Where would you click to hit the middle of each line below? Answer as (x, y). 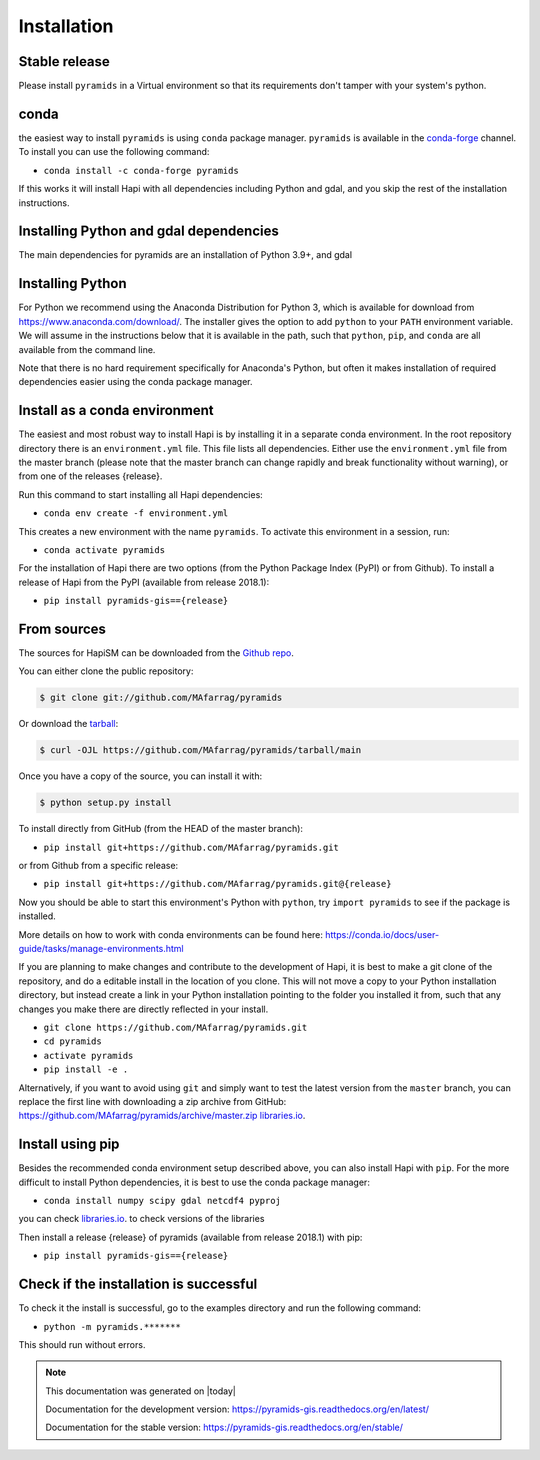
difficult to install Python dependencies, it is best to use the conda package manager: (194, 1182)
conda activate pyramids (104, 549)
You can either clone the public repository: (106, 671)
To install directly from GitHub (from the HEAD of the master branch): (161, 829)
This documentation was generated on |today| (141, 1391)
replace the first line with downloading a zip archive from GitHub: (152, 1101)
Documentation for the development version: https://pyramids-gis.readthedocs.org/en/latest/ (237, 1409)
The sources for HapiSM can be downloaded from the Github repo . (156, 653)
